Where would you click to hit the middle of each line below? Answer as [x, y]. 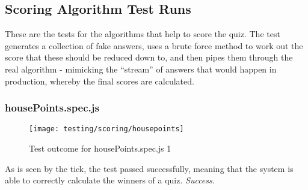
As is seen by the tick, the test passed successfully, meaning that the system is [149, 168]
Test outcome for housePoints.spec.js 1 [100, 148]
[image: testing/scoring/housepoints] [106, 129]
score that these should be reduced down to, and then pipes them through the [149, 57]
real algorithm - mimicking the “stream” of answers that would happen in [141, 69]
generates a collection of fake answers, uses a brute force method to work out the [154, 45]
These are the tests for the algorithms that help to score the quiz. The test [143, 34]
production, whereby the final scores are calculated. [100, 81]
